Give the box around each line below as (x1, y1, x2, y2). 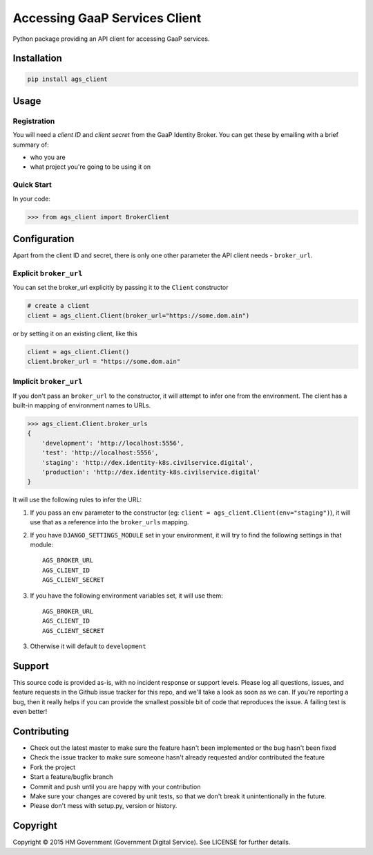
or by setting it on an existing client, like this (12, 329, 137, 338)
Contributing (12, 725, 69, 737)
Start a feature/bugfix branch (30, 773, 113, 781)
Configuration (12, 233, 75, 245)
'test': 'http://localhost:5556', (41, 449, 159, 457)
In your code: (12, 194, 51, 203)
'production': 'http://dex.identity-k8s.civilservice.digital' (41, 468, 261, 477)
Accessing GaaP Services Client (12, 10, 202, 26)
